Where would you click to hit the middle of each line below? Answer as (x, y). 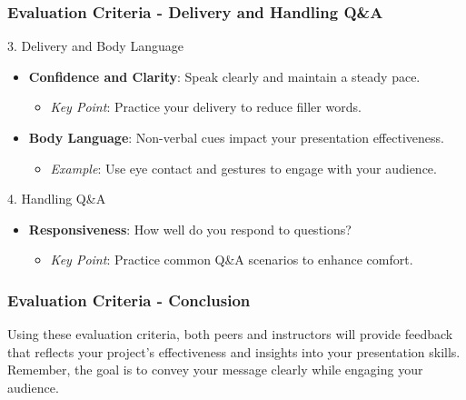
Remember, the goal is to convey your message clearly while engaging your (215, 370)
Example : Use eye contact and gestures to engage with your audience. (243, 168)
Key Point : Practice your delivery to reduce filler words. (206, 107)
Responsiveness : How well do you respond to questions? (190, 229)
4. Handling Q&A (57, 199)
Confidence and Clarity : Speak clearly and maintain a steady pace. (224, 76)
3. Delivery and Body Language (95, 46)
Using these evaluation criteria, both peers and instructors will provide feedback (230, 334)
